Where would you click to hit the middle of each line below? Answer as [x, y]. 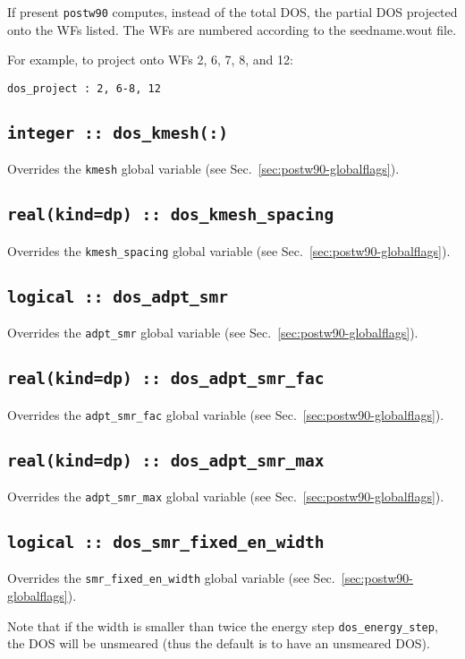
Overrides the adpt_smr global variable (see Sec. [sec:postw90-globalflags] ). [213, 333]
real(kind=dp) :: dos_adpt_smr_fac [166, 379]
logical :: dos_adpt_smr [118, 296]
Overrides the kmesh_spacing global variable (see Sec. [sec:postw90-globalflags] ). [229, 250]
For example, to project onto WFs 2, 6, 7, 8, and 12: [150, 60]
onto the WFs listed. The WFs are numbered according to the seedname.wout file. [232, 29]
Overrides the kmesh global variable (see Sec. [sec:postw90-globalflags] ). [203, 169]
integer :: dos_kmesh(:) [118, 133]
